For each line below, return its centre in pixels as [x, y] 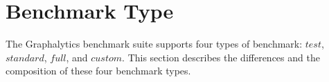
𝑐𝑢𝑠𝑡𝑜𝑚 [107, 58]
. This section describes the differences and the [221, 57]
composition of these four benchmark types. [98, 71]
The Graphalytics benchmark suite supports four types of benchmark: [154, 44]
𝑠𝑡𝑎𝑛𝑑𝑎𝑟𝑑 [25, 58]
